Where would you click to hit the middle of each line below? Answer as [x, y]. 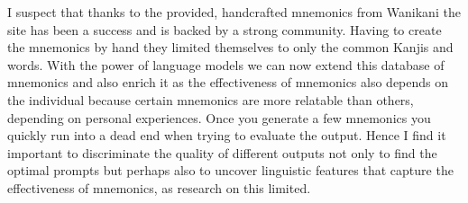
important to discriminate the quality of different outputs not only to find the [222, 152]
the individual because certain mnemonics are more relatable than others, [211, 99]
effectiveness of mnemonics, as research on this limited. [159, 187]
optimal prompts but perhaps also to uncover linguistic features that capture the [230, 170]
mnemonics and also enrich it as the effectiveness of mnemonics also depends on [228, 82]
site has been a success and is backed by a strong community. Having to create [225, 29]
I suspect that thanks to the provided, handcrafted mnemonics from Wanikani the [234, 12]
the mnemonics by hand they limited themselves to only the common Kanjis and [230, 47]
